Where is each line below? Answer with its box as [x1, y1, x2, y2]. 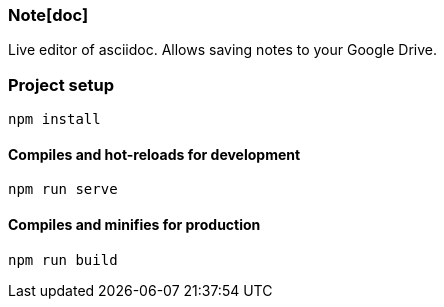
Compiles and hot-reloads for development [8, 145, 301, 163]
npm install [8, 111, 101, 128]
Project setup [8, 74, 114, 95]
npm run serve [8, 181, 118, 198]
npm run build [8, 251, 118, 268]
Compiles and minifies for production [8, 215, 261, 233]
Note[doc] [8, 5, 89, 25]
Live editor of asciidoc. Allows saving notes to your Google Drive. [8, 41, 437, 59]
